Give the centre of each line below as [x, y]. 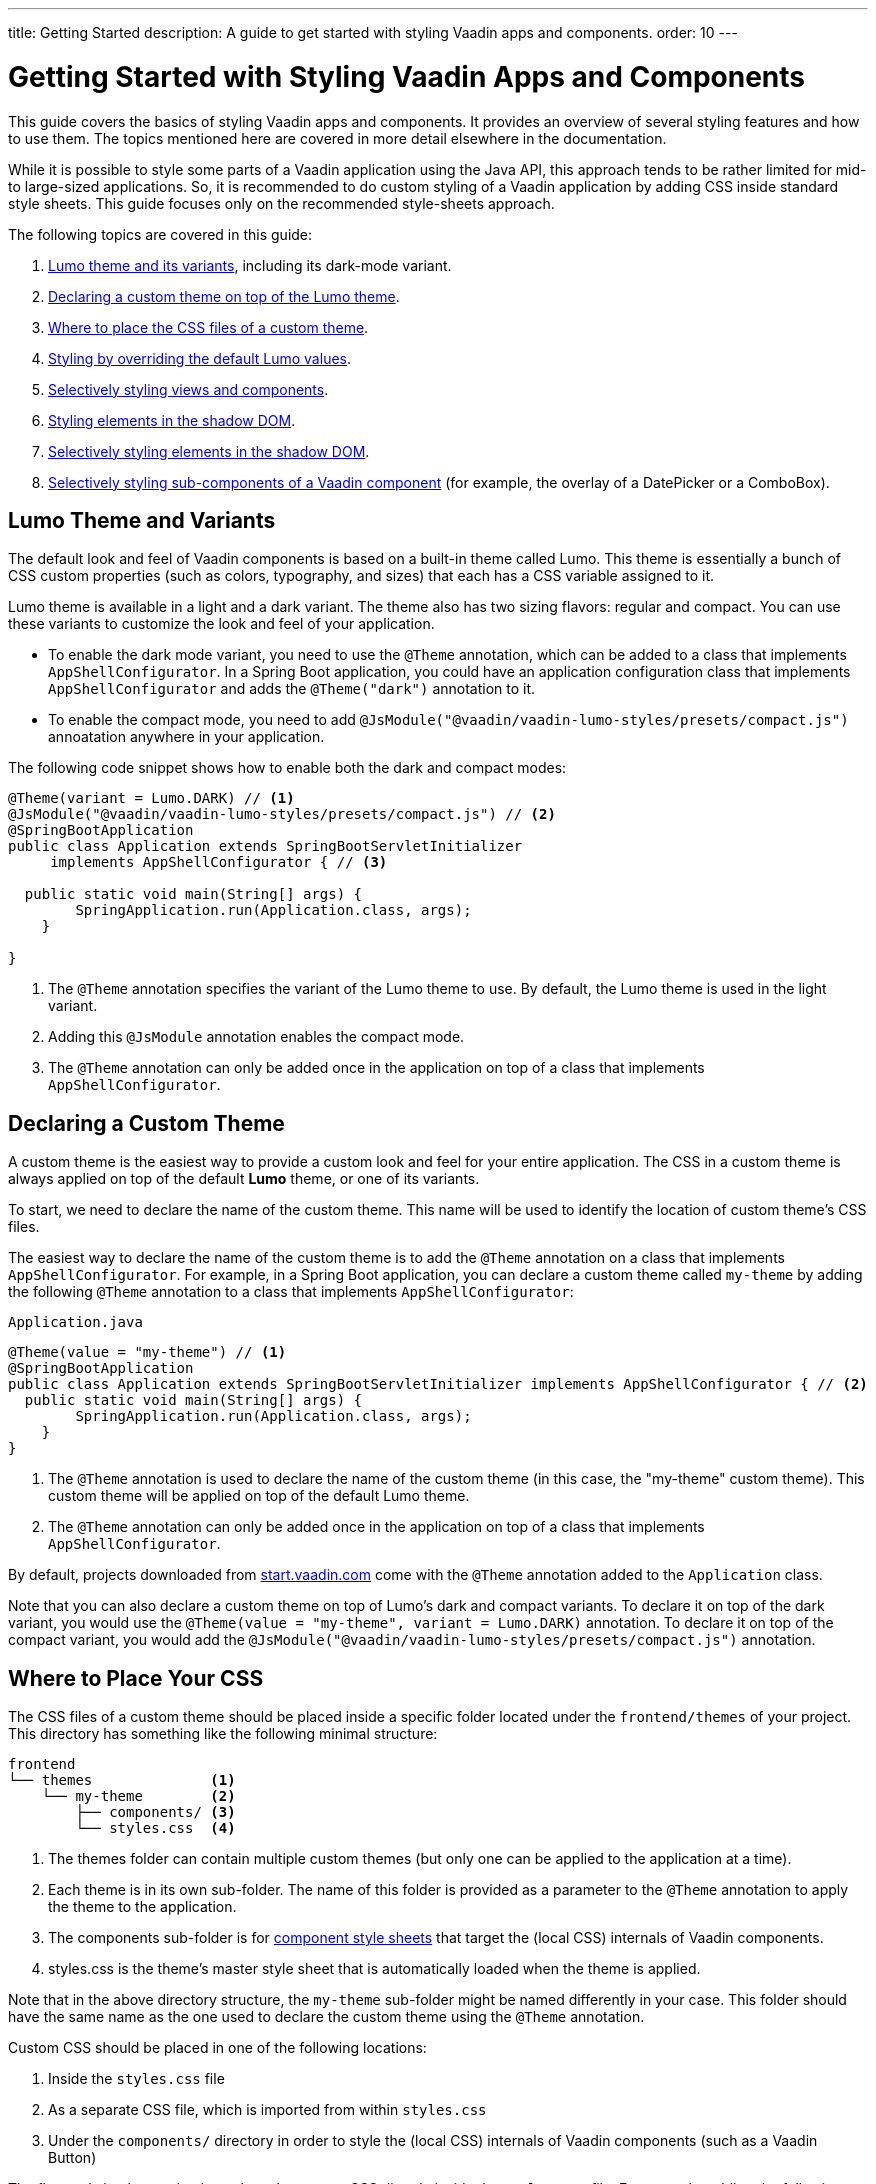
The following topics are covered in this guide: [160, 234]
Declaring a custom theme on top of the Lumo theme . [224, 296]
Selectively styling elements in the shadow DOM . [209, 451]
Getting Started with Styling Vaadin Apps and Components [407, 76]
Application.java [75, 1322]
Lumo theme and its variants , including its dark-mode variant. [250, 265]
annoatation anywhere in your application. [186, 737]
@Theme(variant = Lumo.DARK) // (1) [151, 798]
